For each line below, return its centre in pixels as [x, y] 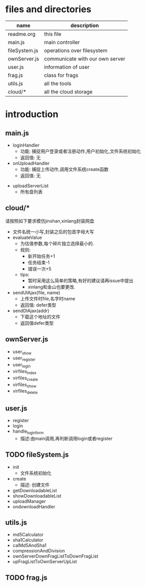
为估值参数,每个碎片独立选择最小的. [57, 243]
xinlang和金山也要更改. [51, 287]
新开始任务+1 [41, 256]
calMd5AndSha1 [29, 545]
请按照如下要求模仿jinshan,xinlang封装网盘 [50, 221]
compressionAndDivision [39, 551]
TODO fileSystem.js [37, 455]
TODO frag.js [26, 578]
